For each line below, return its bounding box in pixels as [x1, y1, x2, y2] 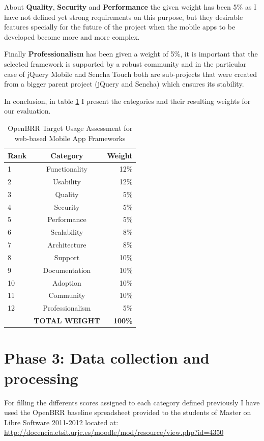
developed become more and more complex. [4, 31, 140, 42]
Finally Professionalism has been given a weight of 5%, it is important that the [4, 48, 258, 59]
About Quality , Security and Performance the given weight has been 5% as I [4, 2, 257, 12]
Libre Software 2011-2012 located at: [4, 417, 119, 427]
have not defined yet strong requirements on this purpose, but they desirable [4, 11, 243, 22]
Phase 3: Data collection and [4, 347, 210, 368]
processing [4, 367, 78, 388]
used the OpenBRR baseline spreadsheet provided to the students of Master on [4, 407, 251, 418]
